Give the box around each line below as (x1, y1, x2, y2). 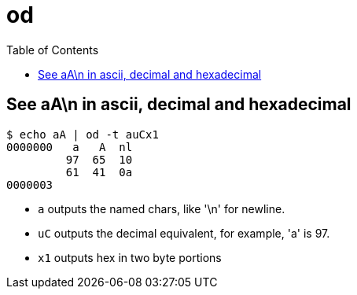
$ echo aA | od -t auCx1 (6, 127, 159, 141)
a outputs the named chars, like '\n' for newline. (38, 201, 285, 216)
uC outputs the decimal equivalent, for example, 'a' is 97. (38, 226, 330, 240)
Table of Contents (6, 42, 99, 57)
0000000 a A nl (6, 140, 133, 153)
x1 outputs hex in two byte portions (38, 250, 222, 264)
